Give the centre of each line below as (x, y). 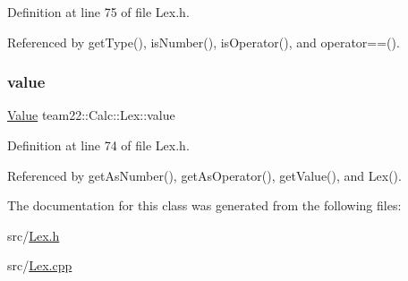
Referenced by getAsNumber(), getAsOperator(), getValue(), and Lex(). (204, 175)
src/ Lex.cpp (40, 265)
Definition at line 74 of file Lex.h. (98, 145)
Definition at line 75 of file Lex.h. (98, 12)
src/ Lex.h (34, 235)
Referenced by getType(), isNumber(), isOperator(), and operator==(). (204, 42)
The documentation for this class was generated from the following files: (204, 205)
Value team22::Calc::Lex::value (91, 115)
